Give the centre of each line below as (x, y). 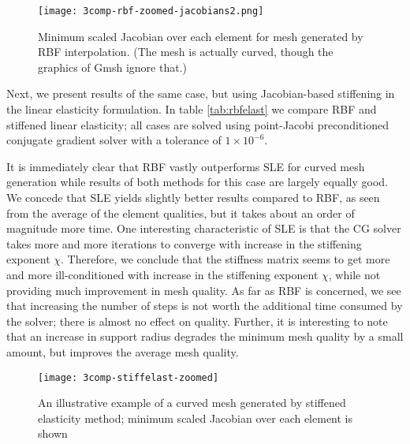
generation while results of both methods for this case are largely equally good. (197, 182)
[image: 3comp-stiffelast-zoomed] (129, 377)
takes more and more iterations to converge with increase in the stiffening (184, 243)
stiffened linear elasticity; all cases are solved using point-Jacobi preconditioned (198, 124)
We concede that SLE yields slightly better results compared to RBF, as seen (193, 197)
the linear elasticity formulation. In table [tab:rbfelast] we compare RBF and (192, 109)
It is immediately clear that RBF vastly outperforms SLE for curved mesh (186, 166)
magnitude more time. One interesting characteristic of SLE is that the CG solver (204, 228)
